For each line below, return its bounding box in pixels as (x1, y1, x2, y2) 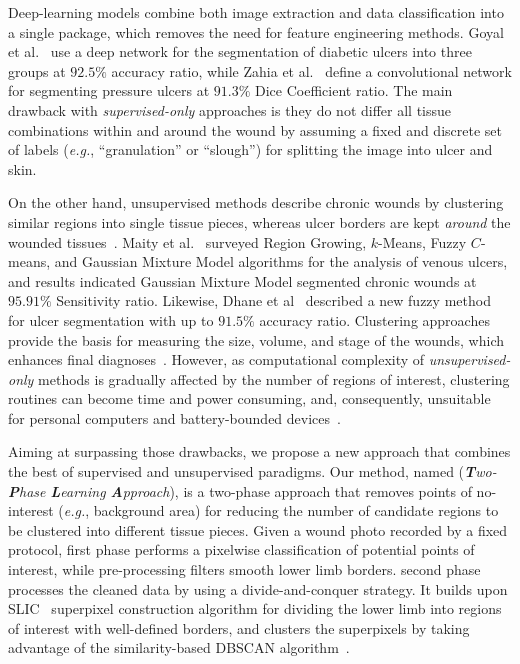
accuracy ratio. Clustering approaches (259, 309, 490, 330)
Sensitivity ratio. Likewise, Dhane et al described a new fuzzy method (56, 290, 491, 311)
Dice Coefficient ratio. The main (255, 80, 453, 101)
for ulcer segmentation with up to (8, 309, 214, 330)
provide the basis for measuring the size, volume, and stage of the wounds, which (8, 329, 505, 350)
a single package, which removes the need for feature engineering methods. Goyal (8, 21, 504, 42)
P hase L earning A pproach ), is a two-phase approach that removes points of (8, 480, 472, 501)
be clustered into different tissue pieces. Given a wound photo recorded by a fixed (8, 519, 508, 540)
